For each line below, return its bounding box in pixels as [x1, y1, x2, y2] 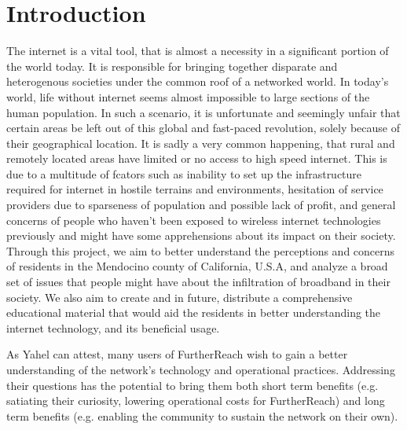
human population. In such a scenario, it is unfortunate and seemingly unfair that [6, 104, 401, 120]
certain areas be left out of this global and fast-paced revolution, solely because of [6, 119, 401, 136]
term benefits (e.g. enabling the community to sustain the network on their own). [6, 407, 398, 424]
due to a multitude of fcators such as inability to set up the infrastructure [6, 165, 362, 182]
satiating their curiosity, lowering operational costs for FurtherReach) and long [6, 392, 385, 409]
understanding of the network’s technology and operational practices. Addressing [6, 362, 395, 377]
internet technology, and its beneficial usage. [6, 319, 220, 336]
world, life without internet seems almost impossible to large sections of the [6, 88, 370, 105]
